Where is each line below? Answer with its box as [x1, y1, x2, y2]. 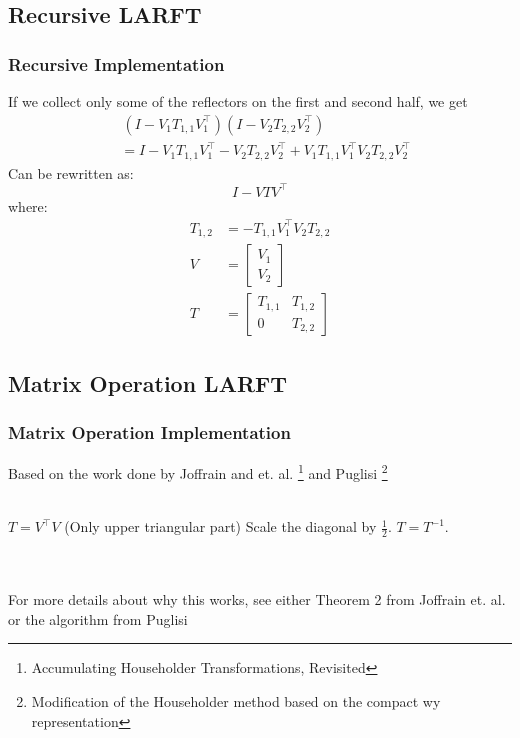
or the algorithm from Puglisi [8, 608, 188, 629]
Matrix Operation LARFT [8, 367, 288, 398]
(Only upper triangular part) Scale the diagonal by [64, 516, 377, 537]
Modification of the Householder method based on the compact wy [31, 690, 441, 711]
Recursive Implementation [8, 51, 225, 76]
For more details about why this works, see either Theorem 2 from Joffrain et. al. [8, 589, 506, 610]
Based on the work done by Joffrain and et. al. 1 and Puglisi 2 [8, 460, 388, 483]
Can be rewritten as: [8, 162, 134, 183]
